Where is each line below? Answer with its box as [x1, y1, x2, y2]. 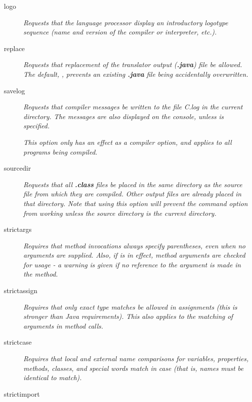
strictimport [4, 388, 40, 399]
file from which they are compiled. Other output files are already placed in [23, 189, 242, 199]
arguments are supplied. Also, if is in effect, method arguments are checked [23, 250, 246, 260]
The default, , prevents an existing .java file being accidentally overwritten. [23, 69, 249, 79]
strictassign [4, 285, 37, 296]
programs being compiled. [23, 146, 98, 157]
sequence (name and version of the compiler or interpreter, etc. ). [23, 27, 217, 37]
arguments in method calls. [23, 320, 104, 331]
